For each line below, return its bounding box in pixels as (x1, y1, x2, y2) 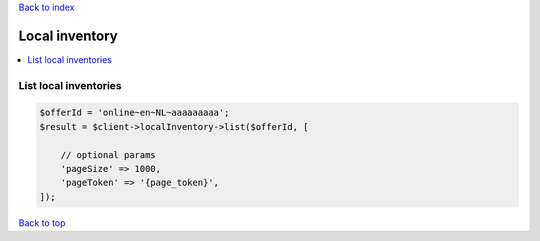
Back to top (18, 216, 66, 229)
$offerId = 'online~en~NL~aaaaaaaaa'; (39, 107, 230, 119)
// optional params (60, 149, 157, 160)
